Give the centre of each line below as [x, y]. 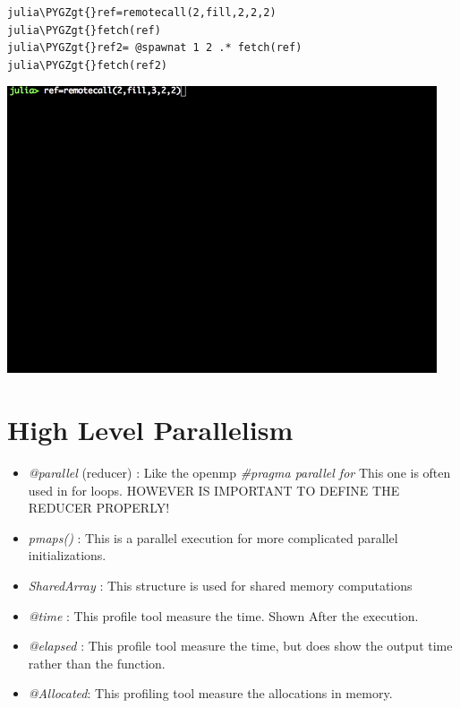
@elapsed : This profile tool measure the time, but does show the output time [240, 646]
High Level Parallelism [150, 430]
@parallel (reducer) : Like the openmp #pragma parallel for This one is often [239, 473]
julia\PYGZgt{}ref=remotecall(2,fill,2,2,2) [142, 13]
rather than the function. [97, 663]
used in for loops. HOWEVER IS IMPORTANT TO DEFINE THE [214, 490]
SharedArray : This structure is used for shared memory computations [220, 586]
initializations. [67, 555]
